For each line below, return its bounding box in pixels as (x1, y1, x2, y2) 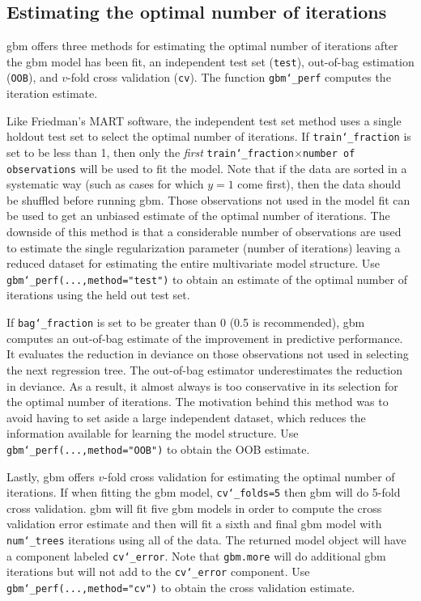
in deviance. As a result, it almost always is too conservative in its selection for (6, 377, 398, 394)
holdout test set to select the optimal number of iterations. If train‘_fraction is (6, 128, 411, 145)
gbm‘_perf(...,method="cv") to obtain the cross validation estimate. (6, 578, 355, 595)
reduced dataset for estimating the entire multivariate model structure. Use (6, 255, 380, 272)
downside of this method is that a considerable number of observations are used (6, 223, 402, 240)
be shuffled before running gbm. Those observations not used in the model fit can (6, 191, 410, 208)
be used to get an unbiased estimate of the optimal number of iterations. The (6, 207, 390, 224)
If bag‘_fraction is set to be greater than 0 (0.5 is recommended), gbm (6, 314, 365, 331)
